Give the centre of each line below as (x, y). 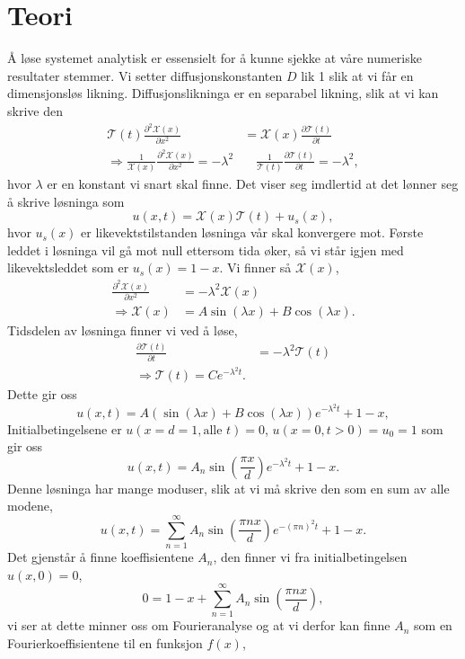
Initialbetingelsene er (65, 428)
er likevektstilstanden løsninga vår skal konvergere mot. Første (252, 232)
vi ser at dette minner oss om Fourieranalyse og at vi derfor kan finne (199, 625)
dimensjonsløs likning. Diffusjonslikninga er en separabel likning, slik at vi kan (223, 93)
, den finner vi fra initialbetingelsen (310, 557)
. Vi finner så (255, 267)
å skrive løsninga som (66, 201)
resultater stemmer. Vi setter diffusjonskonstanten (145, 75)
